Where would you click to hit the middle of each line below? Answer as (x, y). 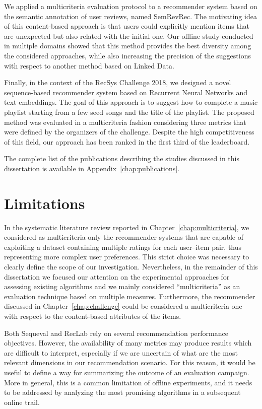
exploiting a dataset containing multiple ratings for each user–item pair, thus (123, 247)
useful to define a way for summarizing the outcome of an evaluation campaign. (127, 372)
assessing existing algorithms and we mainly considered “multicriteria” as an (122, 286)
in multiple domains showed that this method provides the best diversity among (128, 46)
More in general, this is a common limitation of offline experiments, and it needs (128, 382)
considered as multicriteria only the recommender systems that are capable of (124, 237)
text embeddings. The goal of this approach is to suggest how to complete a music (131, 102)
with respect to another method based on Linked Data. (89, 65)
